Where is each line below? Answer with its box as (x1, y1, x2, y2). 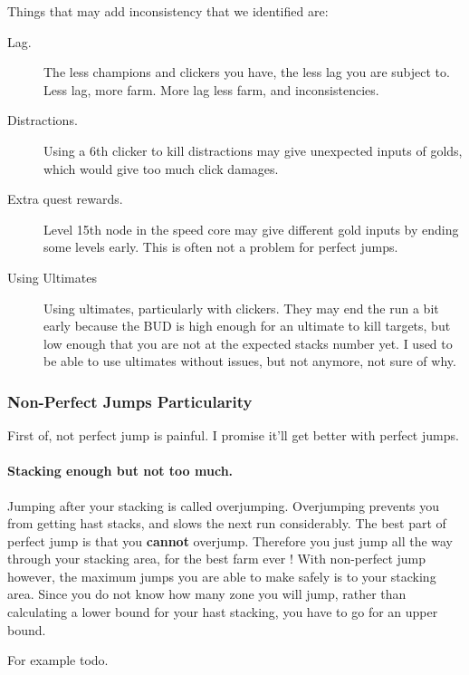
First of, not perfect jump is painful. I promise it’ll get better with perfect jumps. (7, 426, 459, 445)
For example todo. (7, 651, 109, 670)
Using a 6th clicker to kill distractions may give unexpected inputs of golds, (43, 140, 463, 159)
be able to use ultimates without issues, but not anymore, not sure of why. (43, 352, 456, 371)
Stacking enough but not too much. (7, 461, 234, 480)
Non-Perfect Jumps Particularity (7, 390, 253, 412)
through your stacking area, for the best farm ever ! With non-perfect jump (7, 549, 426, 568)
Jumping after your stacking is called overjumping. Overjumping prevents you (7, 496, 440, 515)
